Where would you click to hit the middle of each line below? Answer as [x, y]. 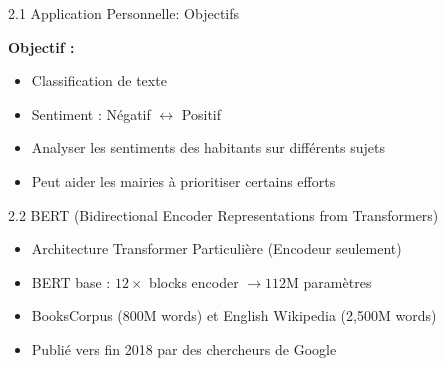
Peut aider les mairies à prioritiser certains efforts [183, 180]
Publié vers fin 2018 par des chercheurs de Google [184, 348]
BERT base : [71, 281]
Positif [201, 113]
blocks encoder [194, 281]
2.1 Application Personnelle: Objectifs [124, 13]
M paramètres [329, 281]
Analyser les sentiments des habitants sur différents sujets [208, 147]
